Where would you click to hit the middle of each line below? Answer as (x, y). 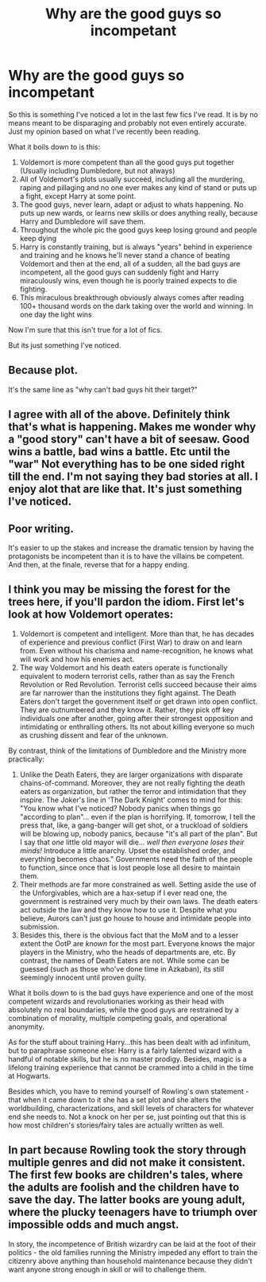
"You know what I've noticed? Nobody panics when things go (120, 808)
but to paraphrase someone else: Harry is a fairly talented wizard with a (125, 1050)
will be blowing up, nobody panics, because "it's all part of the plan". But (139, 833)
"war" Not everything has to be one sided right (127, 464)
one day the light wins (56, 314)
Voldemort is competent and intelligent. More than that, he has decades (137, 633)
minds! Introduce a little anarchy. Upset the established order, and (127, 850)
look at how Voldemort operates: (91, 615)
